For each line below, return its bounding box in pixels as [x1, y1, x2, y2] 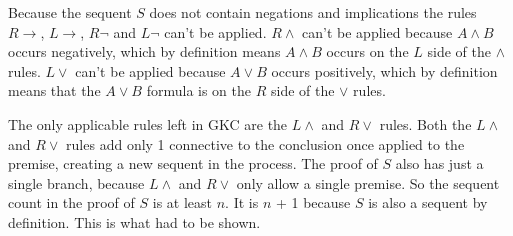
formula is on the [146, 80, 252, 101]
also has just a [395, 153, 484, 174]
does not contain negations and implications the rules [149, 2, 477, 22]
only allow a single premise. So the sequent [236, 172, 500, 193]
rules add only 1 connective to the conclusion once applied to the [66, 133, 465, 154]
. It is [225, 192, 259, 213]
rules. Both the [379, 113, 472, 134]
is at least [152, 192, 213, 213]
